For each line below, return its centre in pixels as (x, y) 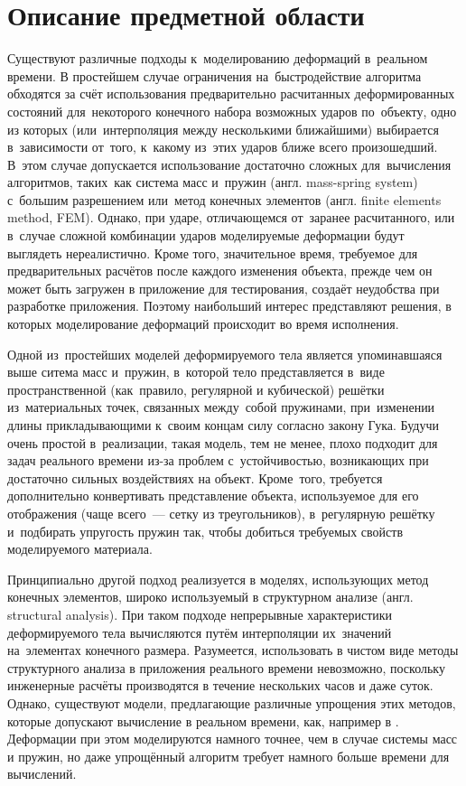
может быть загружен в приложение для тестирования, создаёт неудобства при (224, 288)
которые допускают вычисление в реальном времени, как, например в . (203, 720)
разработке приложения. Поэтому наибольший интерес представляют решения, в (229, 306)
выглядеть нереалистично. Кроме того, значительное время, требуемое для (213, 253)
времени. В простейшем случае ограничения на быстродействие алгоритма (214, 75)
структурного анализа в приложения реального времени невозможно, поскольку (226, 667)
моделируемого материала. (80, 549)
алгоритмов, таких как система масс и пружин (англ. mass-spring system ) (213, 182)
